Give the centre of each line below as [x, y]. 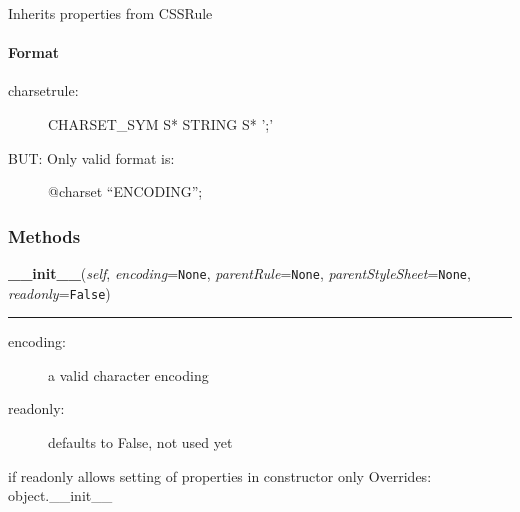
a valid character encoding [128, 374]
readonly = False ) [59, 292]
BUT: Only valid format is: [91, 157]
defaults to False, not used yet [140, 442]
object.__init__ [60, 495]
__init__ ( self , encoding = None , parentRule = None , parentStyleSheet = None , [239, 272]
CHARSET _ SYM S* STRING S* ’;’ [161, 123]
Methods [44, 235]
